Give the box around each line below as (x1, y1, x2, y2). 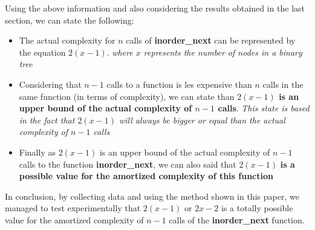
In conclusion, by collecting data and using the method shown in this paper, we (5, 189, 299, 202)
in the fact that (19, 113, 75, 126)
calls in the (262, 77, 304, 90)
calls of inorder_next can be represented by (126, 34, 296, 47)
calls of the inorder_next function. (169, 213, 305, 226)
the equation (19, 45, 66, 58)
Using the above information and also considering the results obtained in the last (5, 2, 305, 14)
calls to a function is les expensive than (106, 77, 252, 90)
